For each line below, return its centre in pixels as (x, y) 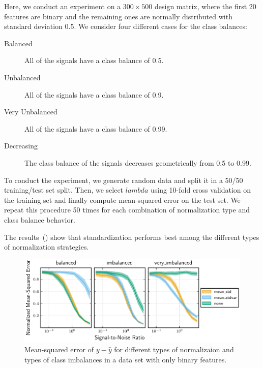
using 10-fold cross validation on (201, 190)
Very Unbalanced (31, 112)
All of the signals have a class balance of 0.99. (96, 128)
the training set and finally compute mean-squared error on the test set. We (122, 200)
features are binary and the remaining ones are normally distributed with (118, 16)
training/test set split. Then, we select (64, 190)
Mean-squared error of (59, 349)
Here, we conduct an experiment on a (63, 6)
